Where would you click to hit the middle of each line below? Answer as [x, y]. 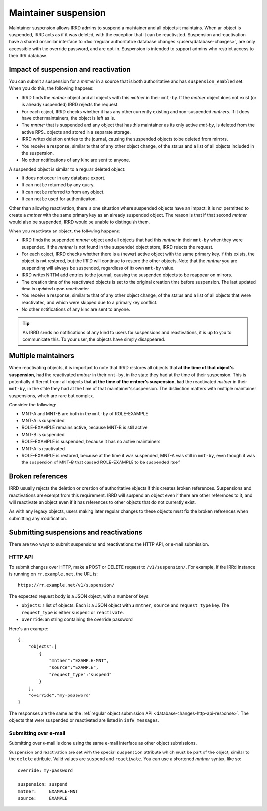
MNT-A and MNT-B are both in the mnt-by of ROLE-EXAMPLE [85, 413]
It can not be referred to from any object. [63, 192]
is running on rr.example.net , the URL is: [54, 574]
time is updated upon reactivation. [56, 289]
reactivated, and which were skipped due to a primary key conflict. [89, 302]
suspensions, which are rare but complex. [52, 395]
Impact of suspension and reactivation [70, 69]
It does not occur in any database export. [64, 178]
